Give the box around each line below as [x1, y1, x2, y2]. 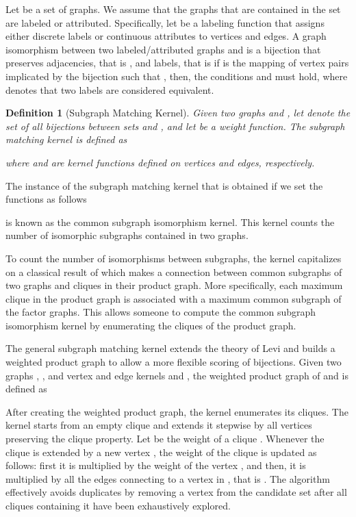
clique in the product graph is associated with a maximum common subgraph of [5, 291, 342, 305]
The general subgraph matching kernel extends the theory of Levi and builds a [5, 341, 335, 355]
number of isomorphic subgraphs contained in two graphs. [5, 228, 249, 242]
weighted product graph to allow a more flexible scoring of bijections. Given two [5, 355, 342, 369]
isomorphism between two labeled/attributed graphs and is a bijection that [5, 42, 321, 56]
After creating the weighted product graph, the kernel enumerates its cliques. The [5, 404, 348, 418]
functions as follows [5, 192, 87, 206]
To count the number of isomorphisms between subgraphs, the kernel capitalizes [5, 251, 342, 265]
